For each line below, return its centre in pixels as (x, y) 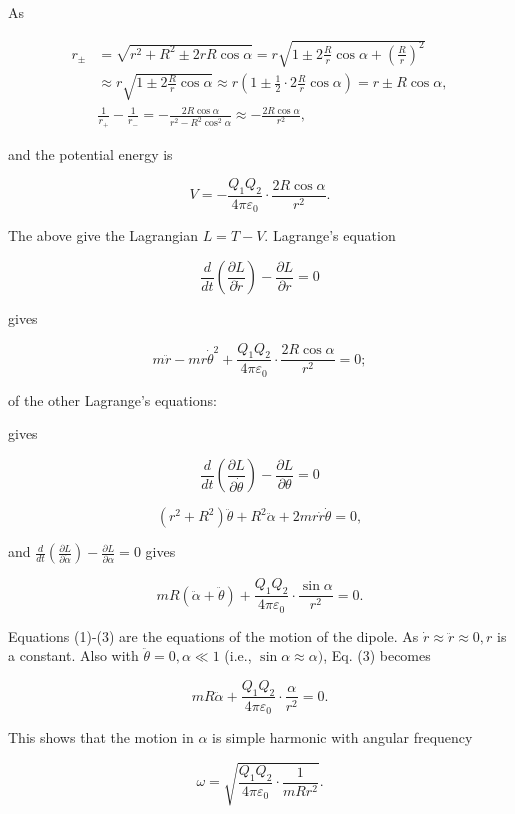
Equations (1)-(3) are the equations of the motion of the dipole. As (213, 635)
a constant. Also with (73, 655)
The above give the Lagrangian (103, 235)
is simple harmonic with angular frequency (342, 737)
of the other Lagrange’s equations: (112, 399)
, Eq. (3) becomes (377, 655)
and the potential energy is (90, 153)
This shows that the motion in (101, 737)
